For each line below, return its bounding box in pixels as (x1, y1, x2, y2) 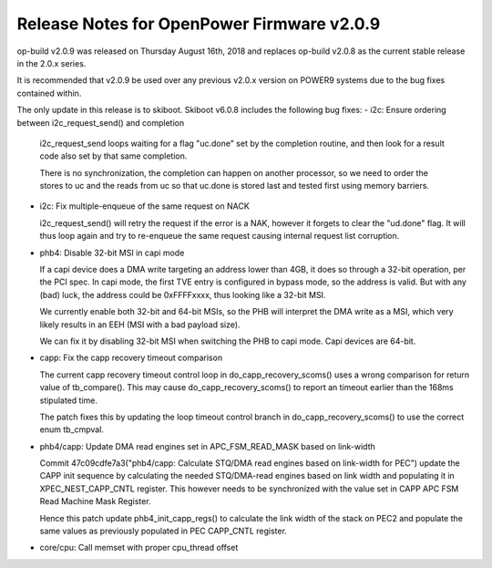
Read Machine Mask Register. (39, 496, 151, 507)
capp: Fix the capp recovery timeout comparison (39, 352, 223, 364)
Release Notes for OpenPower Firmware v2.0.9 (16, 14, 381, 34)
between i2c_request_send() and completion (16, 117, 185, 128)
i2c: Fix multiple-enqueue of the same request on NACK (39, 201, 250, 212)
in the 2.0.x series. (16, 57, 87, 68)
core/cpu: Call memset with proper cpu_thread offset (39, 542, 239, 553)
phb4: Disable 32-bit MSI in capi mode (39, 247, 185, 258)
